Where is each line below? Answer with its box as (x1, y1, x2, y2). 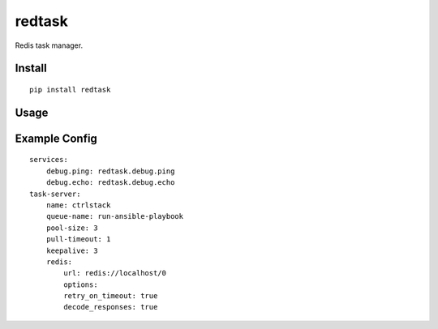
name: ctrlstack (45, 200, 111, 210)
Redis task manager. (15, 41, 84, 50)
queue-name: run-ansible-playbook (45, 211, 184, 221)
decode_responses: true (63, 302, 158, 312)
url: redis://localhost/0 (63, 268, 166, 278)
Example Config (15, 131, 97, 145)
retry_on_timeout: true (63, 292, 158, 301)
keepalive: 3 (45, 246, 98, 255)
